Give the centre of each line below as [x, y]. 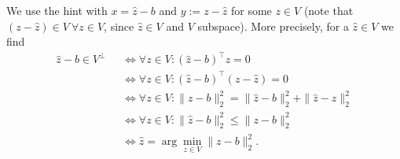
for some [251, 10]
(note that [328, 10]
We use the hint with [57, 10]
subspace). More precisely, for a [273, 26]
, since [119, 26]
